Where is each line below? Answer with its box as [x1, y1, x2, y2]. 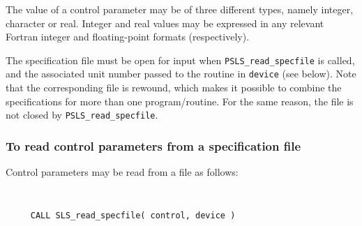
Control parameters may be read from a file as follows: [6, 165, 239, 179]
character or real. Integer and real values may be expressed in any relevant [6, 15, 324, 30]
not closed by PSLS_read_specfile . [6, 107, 158, 122]
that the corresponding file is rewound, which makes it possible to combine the [6, 80, 342, 95]
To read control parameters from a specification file [6, 137, 301, 154]
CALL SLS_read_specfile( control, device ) [30, 211, 236, 221]
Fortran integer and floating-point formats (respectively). [6, 29, 250, 44]
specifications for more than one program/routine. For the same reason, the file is [6, 93, 354, 108]
